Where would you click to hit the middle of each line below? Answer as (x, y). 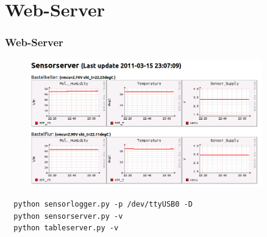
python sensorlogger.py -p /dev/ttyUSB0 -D (103, 204)
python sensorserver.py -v (68, 216)
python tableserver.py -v (66, 228)
